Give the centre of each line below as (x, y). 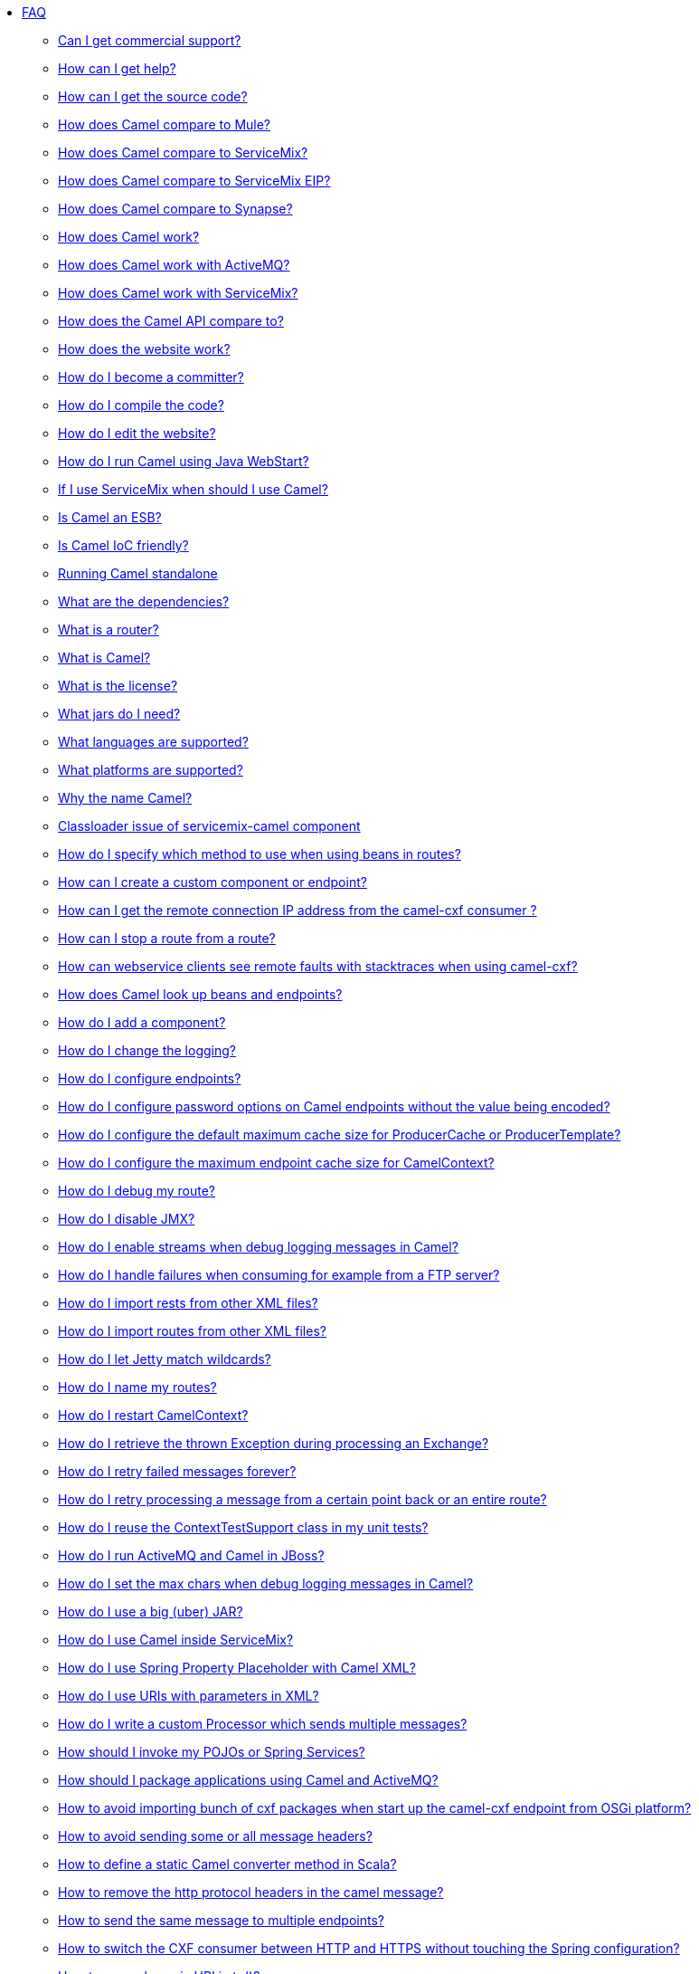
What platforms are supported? (151, 770)
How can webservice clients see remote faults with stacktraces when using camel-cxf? (318, 966)
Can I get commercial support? (150, 40)
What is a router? (109, 629)
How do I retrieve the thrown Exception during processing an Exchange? (274, 1443)
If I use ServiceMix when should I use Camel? (193, 489)
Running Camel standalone (138, 573)
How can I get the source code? (153, 96)
